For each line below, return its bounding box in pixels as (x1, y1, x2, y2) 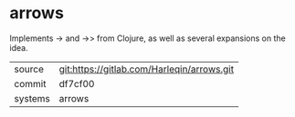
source (14, 63, 44, 75)
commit (14, 77, 47, 90)
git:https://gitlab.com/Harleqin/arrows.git (58, 63, 235, 75)
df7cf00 (58, 77, 95, 90)
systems (14, 92, 50, 104)
